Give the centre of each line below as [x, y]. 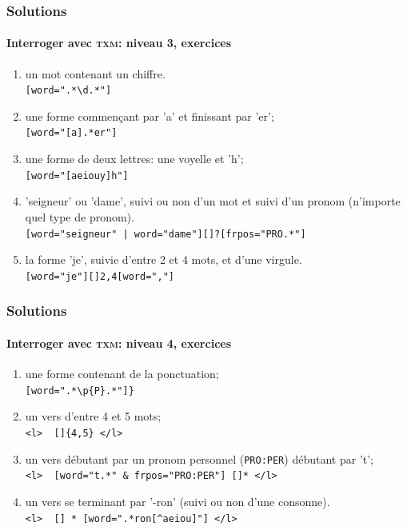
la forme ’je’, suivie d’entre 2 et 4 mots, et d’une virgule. [164, 259]
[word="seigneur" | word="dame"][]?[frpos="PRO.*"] [166, 234]
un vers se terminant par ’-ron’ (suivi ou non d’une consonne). [178, 501]
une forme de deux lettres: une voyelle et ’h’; [134, 159]
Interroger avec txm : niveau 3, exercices [119, 43]
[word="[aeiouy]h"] [77, 175]
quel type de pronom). [80, 216]
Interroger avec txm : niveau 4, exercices [119, 343]
